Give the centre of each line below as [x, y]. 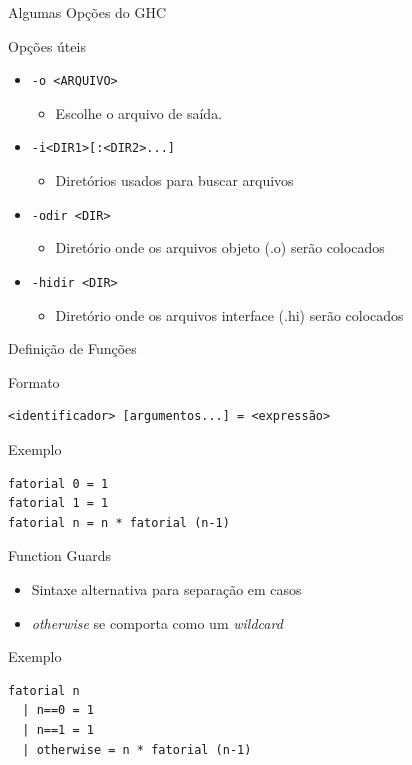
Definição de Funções [72, 348]
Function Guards [60, 555]
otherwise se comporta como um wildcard [157, 622]
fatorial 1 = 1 [58, 503]
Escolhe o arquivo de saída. [139, 112]
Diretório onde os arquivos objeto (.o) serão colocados [220, 247]
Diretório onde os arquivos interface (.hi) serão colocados [229, 314]
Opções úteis [47, 45]
